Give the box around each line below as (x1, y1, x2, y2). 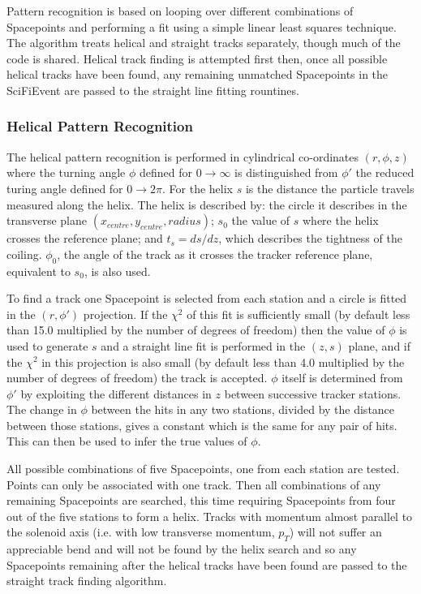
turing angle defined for (6, 179, 123, 196)
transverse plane (6, 212, 88, 229)
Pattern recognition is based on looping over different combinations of (6, 2, 354, 19)
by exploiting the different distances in (20, 385, 212, 402)
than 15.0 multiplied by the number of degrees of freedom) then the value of (6, 321, 385, 338)
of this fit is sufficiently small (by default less (187, 305, 410, 322)
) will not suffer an (289, 523, 382, 540)
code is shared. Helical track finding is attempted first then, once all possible (6, 49, 388, 67)
